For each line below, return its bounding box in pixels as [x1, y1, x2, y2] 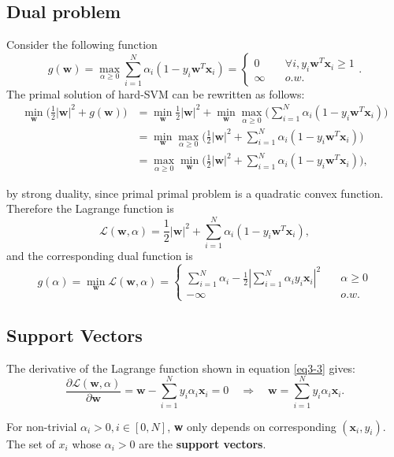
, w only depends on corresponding [167, 418, 336, 434]
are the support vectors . [139, 435, 266, 451]
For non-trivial [6, 418, 77, 434]
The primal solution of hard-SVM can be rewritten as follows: [6, 85, 305, 102]
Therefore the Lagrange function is [6, 200, 174, 217]
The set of [6, 435, 55, 451]
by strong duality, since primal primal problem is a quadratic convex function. [6, 184, 384, 201]
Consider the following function [6, 36, 158, 53]
